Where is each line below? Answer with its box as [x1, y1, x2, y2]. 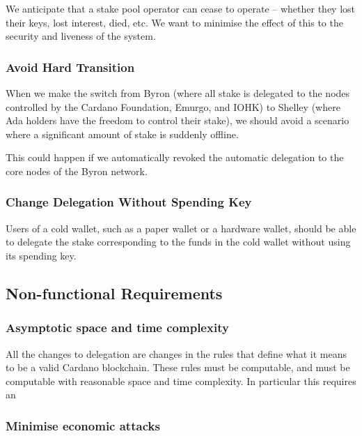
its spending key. [6, 248, 77, 262]
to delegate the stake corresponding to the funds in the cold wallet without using [6, 234, 351, 249]
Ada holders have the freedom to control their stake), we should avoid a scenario [6, 113, 349, 128]
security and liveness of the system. [6, 29, 156, 43]
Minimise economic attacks [6, 416, 160, 434]
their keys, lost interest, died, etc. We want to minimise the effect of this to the [6, 15, 343, 29]
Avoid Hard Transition [6, 58, 135, 75]
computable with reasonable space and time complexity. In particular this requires [6, 373, 356, 388]
